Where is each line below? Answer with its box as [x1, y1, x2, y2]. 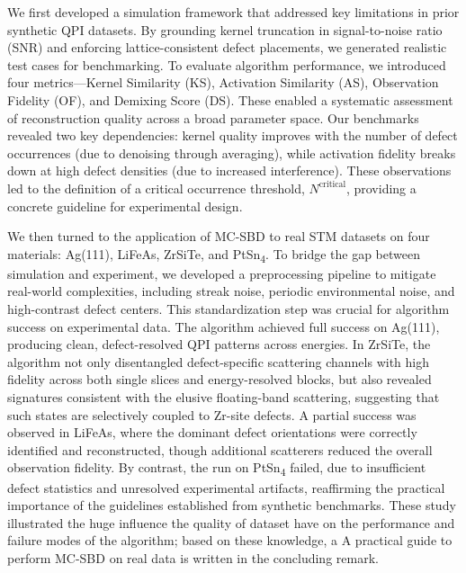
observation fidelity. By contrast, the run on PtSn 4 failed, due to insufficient [7, 458, 426, 479]
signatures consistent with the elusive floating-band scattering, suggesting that [7, 388, 440, 406]
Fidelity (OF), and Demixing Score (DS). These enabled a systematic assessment [7, 90, 453, 109]
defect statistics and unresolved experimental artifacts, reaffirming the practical [7, 478, 445, 497]
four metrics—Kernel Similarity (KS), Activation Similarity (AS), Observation [7, 73, 439, 92]
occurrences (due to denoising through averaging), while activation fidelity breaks [7, 143, 456, 162]
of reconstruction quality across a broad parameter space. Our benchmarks [7, 108, 419, 127]
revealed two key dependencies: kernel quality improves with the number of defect [7, 126, 458, 145]
